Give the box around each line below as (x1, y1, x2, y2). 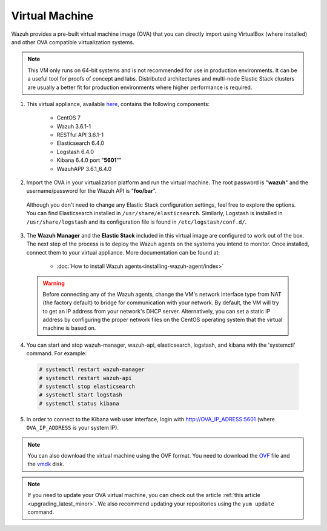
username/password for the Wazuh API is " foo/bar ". (26, 187, 157, 195)
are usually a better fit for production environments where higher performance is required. (27, 84, 253, 91)
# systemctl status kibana (39, 400, 119, 407)
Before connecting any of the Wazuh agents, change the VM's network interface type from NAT (42, 290, 282, 298)
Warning (42, 279, 65, 287)
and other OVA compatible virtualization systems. (11, 38, 134, 45)
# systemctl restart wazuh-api (39, 375, 133, 381)
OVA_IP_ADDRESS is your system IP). (26, 424, 119, 432)
